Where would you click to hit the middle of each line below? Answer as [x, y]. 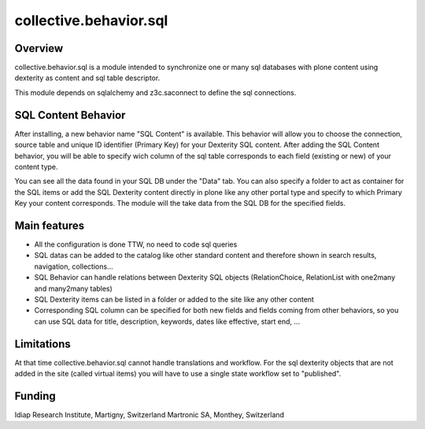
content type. [36, 167]
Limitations [42, 344]
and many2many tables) [74, 288]
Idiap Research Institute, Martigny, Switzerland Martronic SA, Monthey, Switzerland [150, 414]
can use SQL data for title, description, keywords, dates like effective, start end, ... [167, 321]
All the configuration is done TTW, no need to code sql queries [136, 244]
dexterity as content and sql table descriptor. [87, 78]
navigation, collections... [74, 266]
